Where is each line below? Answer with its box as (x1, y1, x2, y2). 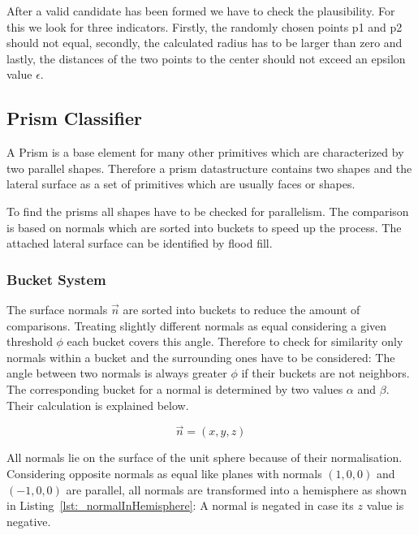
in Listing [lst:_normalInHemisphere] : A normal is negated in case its (6, 497, 354, 514)
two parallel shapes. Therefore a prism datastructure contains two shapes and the (6, 159, 412, 176)
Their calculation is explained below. (6, 396, 189, 413)
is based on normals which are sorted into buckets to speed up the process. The (6, 218, 402, 235)
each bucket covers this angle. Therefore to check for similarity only (67, 333, 403, 350)
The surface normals (6, 300, 108, 317)
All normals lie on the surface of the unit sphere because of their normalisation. (6, 449, 403, 466)
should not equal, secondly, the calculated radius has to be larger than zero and (6, 34, 403, 51)
